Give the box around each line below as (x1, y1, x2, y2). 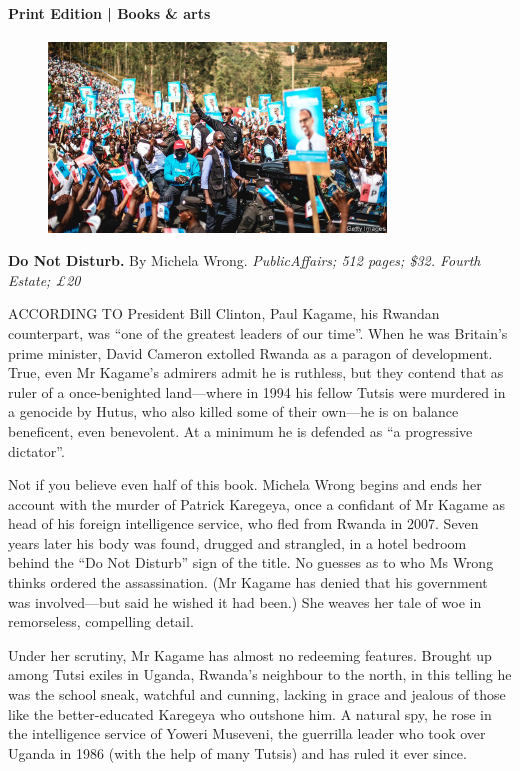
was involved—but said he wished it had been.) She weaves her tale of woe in (8, 591, 482, 612)
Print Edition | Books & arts (8, 2, 211, 23)
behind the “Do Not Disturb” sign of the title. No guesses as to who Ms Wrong (8, 552, 494, 573)
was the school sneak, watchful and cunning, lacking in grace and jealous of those (8, 684, 506, 705)
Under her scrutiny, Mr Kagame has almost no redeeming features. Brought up (8, 644, 492, 665)
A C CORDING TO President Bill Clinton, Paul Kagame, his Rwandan (8, 303, 440, 324)
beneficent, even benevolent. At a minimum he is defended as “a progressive (8, 420, 473, 441)
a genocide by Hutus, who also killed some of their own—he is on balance (8, 401, 459, 422)
